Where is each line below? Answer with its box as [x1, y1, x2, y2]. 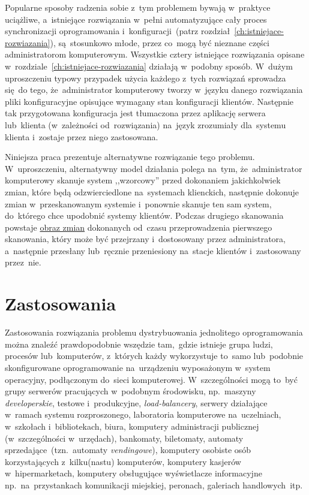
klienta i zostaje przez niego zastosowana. [5, 130, 158, 143]
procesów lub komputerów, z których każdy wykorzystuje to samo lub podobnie [5, 349, 304, 362]
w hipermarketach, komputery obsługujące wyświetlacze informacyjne [5, 467, 262, 479]
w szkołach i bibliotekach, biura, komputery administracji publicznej [5, 419, 259, 432]
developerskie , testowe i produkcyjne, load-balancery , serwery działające [5, 396, 268, 409]
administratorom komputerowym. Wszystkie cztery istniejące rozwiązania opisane [5, 48, 305, 61]
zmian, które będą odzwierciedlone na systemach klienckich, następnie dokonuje [5, 185, 299, 198]
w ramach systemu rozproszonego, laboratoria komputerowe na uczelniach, [5, 408, 281, 421]
